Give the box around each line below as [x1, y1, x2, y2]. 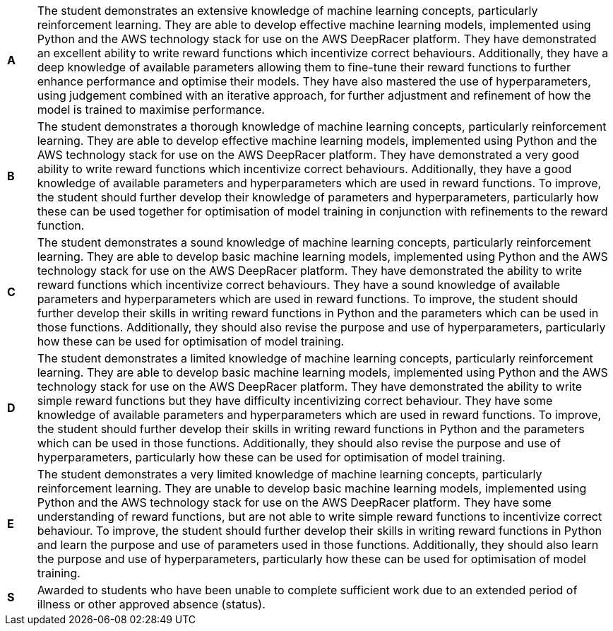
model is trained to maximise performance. [37, 102, 265, 117]
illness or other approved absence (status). [37, 597, 266, 611]
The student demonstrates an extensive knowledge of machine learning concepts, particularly [37, 4, 538, 18]
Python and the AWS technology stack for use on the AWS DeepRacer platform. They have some [37, 495, 552, 509]
